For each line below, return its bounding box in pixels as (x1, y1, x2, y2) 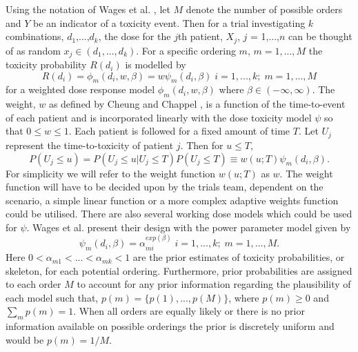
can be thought (288, 29, 352, 43)
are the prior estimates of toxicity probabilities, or (132, 250, 345, 264)
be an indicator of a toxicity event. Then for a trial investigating (33, 15, 306, 30)
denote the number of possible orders (186, 2, 343, 16)
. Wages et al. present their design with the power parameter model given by (26, 219, 351, 234)
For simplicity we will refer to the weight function (6, 166, 216, 180)
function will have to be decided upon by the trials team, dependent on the (6, 179, 324, 194)
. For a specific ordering (136, 43, 236, 57)
